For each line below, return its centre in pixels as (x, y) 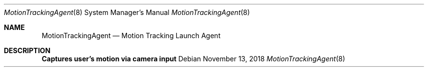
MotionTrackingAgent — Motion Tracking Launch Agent (131, 35)
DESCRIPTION (27, 50)
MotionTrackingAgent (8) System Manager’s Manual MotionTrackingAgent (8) (127, 12)
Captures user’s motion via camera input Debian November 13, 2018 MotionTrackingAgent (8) (193, 59)
